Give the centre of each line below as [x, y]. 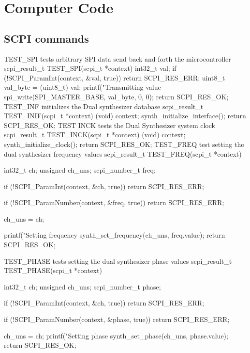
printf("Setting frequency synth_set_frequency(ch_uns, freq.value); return [115, 235]
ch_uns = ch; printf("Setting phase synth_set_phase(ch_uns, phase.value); [116, 335]
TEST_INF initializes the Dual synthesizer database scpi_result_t [104, 106]
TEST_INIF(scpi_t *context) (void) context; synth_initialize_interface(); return [125, 116]
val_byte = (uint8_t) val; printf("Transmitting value [82, 87]
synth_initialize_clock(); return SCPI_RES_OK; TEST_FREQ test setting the [124, 144]
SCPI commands [46, 38]
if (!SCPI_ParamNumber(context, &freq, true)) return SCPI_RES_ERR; [114, 202]
